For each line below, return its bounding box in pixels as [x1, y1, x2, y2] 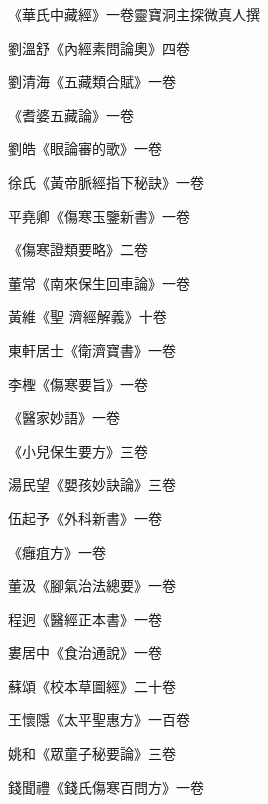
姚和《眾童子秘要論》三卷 [8, 743, 176, 764]
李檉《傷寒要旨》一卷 [8, 373, 148, 394]
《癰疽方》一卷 [8, 541, 106, 562]
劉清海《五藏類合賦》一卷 [8, 71, 176, 92]
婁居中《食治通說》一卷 [8, 642, 162, 663]
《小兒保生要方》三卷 [8, 440, 148, 461]
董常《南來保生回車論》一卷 [8, 272, 190, 293]
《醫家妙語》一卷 [8, 407, 120, 428]
